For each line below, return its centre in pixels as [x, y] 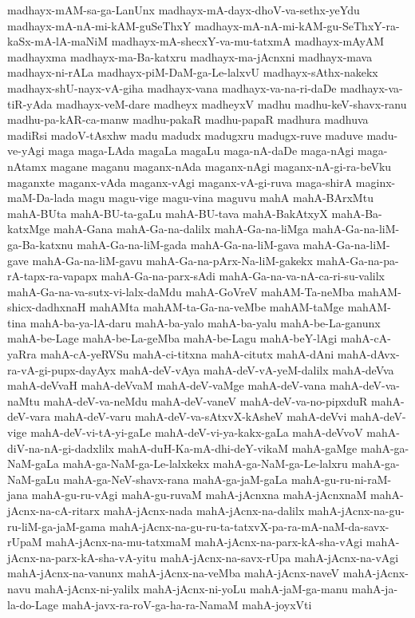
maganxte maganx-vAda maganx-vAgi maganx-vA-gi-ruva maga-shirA [180, 182]
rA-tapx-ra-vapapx [52, 276]
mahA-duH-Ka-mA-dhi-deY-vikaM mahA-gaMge [237, 448]
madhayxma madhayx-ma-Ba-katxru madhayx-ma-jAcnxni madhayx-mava [190, 56]
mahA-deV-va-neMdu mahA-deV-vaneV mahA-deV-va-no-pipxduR [206, 400]
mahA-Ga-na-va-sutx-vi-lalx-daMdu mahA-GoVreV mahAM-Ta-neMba [181, 291]
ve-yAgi [26, 151]
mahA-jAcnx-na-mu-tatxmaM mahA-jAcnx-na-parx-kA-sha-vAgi [204, 542]
